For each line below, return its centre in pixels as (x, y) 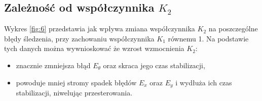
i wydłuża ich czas (204, 82)
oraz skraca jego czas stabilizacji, (154, 65)
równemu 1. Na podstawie (208, 38)
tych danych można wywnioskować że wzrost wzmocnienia (94, 48)
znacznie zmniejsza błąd (53, 65)
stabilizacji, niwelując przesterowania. (74, 93)
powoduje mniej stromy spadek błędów (76, 82)
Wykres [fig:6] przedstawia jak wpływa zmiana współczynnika (100, 29)
